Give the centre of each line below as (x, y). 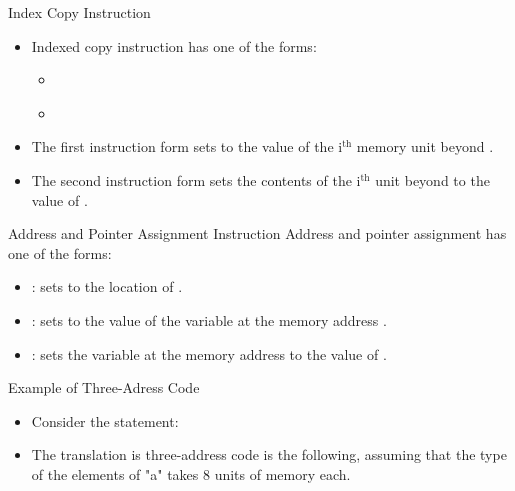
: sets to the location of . (107, 286)
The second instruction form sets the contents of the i (196, 179)
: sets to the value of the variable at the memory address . (209, 319)
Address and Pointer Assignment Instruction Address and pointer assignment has (257, 233)
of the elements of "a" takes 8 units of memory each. (191, 473)
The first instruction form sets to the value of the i (187, 146)
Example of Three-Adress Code (104, 387)
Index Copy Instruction (79, 12)
